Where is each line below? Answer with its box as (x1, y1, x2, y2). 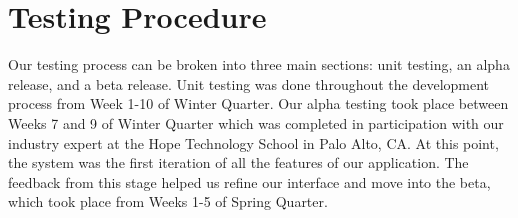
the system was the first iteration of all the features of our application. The (8, 152, 469, 173)
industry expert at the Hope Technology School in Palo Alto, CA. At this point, (8, 132, 499, 153)
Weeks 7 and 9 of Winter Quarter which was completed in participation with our (8, 112, 504, 133)
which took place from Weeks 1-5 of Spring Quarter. (8, 191, 328, 212)
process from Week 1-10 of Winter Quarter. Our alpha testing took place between (8, 93, 509, 114)
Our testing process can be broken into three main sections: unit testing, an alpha (8, 54, 510, 75)
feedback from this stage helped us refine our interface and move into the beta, (8, 171, 491, 192)
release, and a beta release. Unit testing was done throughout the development (8, 73, 490, 94)
